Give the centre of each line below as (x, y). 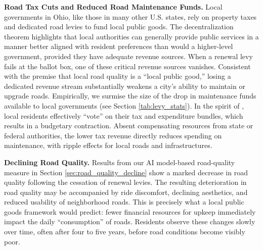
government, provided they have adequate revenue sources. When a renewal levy (128, 56)
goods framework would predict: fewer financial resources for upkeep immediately (130, 211)
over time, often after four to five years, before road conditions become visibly (125, 232)
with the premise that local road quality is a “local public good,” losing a (118, 76)
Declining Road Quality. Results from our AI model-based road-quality (120, 162)
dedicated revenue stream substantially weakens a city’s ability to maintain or (125, 86)
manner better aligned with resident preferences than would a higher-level (119, 46)
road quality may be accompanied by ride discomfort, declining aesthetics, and (126, 192)
